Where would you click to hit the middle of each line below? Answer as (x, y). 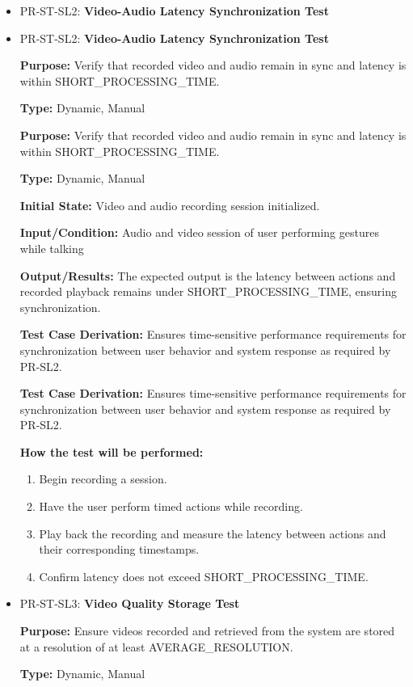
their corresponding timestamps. (119, 549)
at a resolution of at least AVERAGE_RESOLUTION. (156, 646)
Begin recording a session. (103, 479)
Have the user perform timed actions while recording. (171, 506)
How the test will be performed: (112, 451)
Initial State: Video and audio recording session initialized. (170, 205)
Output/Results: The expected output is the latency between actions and (208, 275)
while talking (52, 248)
